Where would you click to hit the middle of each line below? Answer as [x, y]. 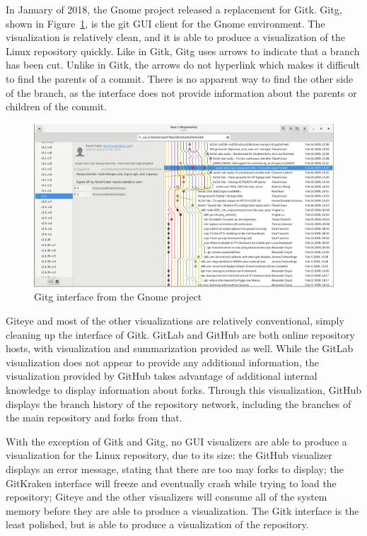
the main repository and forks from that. [94, 418]
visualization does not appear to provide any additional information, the [162, 362]
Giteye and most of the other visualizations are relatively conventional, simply [175, 320]
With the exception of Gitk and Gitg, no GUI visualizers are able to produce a [176, 441]
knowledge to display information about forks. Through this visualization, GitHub [184, 389]
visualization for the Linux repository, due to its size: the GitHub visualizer [169, 455]
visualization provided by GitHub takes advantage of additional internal [162, 376]
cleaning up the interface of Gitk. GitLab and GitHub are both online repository [180, 334]
